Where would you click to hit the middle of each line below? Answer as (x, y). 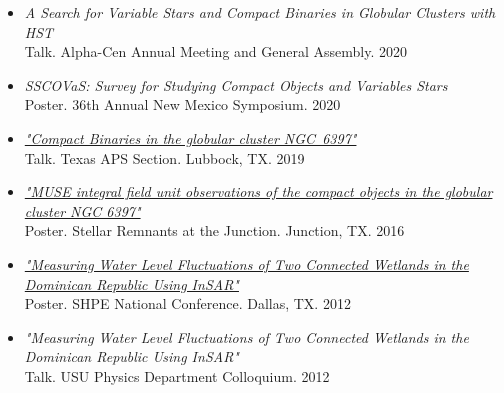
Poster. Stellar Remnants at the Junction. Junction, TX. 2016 (214, 230)
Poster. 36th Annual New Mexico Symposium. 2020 (182, 104)
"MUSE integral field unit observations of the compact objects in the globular (258, 191)
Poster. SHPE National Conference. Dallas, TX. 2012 (187, 303)
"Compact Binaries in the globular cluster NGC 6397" (190, 137)
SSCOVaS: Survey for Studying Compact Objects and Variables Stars (236, 84)
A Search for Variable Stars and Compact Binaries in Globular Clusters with (260, 12)
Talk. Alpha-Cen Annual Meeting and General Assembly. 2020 (215, 51)
